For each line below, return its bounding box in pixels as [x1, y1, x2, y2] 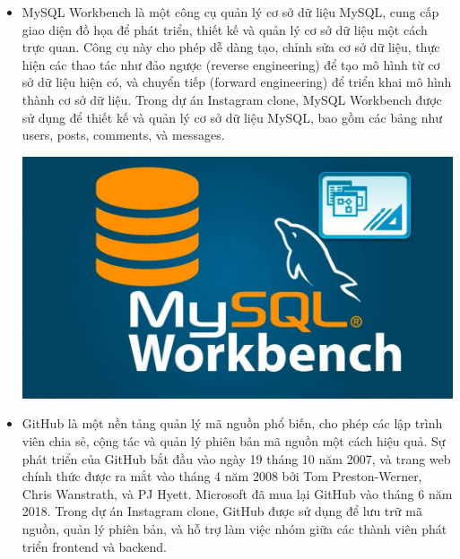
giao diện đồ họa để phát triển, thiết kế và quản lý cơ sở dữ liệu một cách [22, 20, 428, 39]
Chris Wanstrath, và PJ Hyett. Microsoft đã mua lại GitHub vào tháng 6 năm [22, 484, 453, 503]
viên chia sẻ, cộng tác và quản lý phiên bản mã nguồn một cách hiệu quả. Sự [22, 432, 446, 451]
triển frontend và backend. [22, 537, 167, 555]
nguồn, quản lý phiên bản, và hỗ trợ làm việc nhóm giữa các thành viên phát [22, 520, 447, 538]
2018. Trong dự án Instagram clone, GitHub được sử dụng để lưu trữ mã [22, 502, 422, 520]
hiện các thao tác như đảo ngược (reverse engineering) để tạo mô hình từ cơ [22, 55, 440, 73]
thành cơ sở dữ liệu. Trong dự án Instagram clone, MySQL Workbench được [22, 90, 442, 108]
